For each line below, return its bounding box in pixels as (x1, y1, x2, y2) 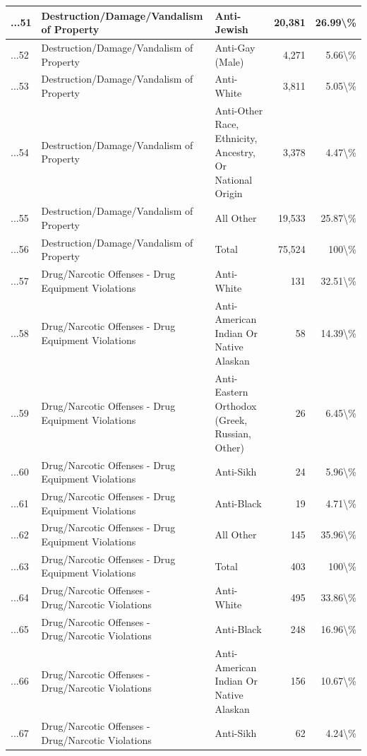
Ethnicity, (215, 131, 258, 145)
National (215, 172, 253, 187)
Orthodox (215, 398, 257, 413)
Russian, (215, 426, 251, 441)
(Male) (215, 54, 244, 69)
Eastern (215, 384, 248, 399)
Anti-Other (215, 102, 263, 117)
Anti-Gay (215, 40, 255, 54)
